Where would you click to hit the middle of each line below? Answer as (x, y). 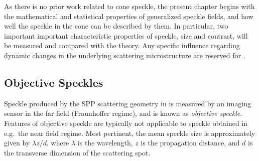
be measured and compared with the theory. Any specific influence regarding (122, 45)
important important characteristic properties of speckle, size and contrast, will (126, 35)
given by (17, 143)
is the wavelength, (105, 143)
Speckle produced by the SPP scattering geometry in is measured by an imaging (127, 103)
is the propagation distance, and (190, 143)
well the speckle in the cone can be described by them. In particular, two (116, 26)
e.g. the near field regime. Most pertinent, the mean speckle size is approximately (130, 133)
